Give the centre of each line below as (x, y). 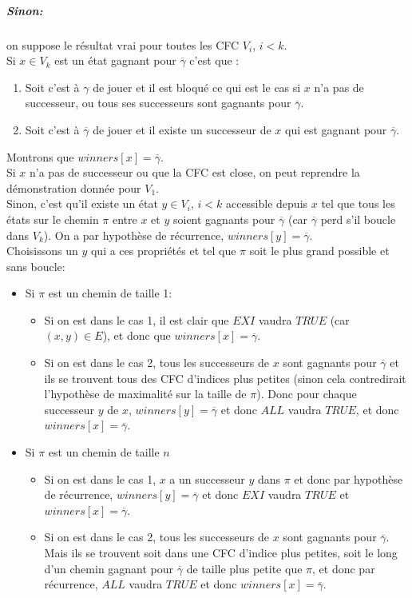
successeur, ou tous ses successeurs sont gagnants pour (158, 103)
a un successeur (207, 478)
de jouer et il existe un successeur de (182, 129)
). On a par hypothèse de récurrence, (134, 235)
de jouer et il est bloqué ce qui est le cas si (197, 87)
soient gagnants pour (224, 219)
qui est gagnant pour (336, 129)
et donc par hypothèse (349, 478)
